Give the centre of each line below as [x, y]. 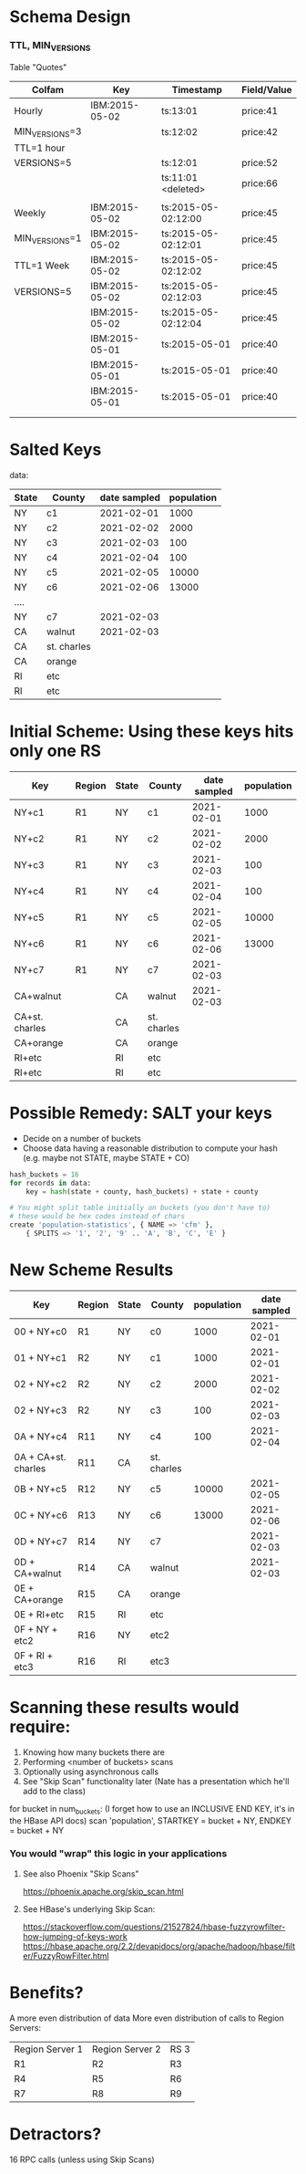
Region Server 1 [49, 2049]
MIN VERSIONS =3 [48, 132]
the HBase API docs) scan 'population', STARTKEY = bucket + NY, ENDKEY [151, 1820]
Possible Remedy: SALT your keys [141, 1113]
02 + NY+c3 [41, 1410]
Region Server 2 [127, 2049]
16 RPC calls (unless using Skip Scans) [82, 2159]
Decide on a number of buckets [82, 1138]
